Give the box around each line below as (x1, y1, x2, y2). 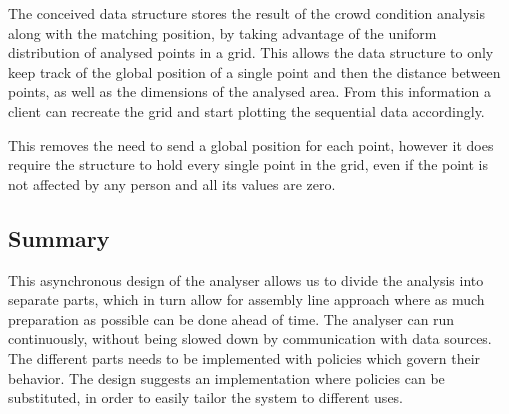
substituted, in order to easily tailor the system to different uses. (8, 387, 404, 408)
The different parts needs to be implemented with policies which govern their (8, 347, 481, 368)
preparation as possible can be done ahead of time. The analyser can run (8, 308, 455, 329)
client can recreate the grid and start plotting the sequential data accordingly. (8, 100, 485, 121)
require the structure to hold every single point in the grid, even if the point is (8, 154, 488, 175)
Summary (8, 222, 110, 253)
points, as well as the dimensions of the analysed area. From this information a (8, 81, 492, 102)
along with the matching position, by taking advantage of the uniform (8, 22, 437, 43)
